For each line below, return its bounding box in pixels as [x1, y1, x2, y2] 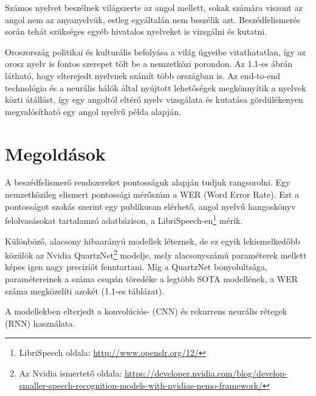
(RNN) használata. [5, 316, 75, 329]
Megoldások [5, 141, 106, 165]
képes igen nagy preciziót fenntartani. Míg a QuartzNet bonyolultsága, [5, 260, 267, 273]
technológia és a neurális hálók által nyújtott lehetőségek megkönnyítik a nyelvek [5, 81, 306, 94]
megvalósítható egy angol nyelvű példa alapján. [5, 105, 181, 117]
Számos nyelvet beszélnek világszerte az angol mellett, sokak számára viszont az [5, 1, 303, 13]
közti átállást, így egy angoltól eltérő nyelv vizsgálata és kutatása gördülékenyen [5, 93, 303, 106]
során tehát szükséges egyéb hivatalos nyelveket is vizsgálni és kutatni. [5, 25, 267, 38]
